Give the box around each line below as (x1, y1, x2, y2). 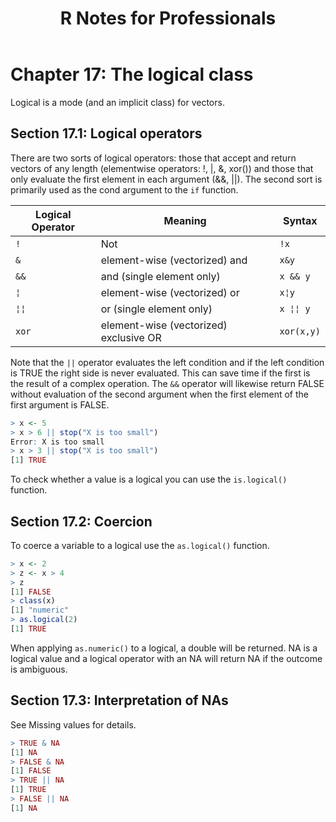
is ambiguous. (10, 663, 68, 675)
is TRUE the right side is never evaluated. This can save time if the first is (10, 367, 311, 379)
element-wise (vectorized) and (100, 253, 248, 267)
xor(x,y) (279, 325, 321, 337)
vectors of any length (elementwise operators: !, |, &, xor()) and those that (10, 162, 314, 174)
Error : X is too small (10, 437, 105, 447)
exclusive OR (100, 330, 162, 344)
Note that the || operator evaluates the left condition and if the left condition (10, 356, 325, 368)
